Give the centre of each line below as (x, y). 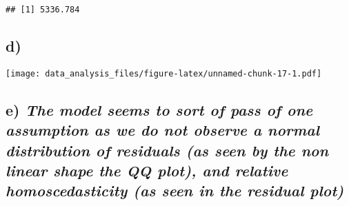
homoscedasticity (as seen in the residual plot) (175, 190)
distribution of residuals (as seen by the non (167, 150)
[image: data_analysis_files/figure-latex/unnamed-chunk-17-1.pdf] (164, 73)
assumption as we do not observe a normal (162, 130)
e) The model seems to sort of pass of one (159, 109)
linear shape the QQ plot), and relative (147, 171)
